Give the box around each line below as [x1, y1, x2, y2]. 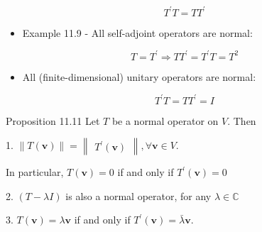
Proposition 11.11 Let [6, 113, 100, 128]
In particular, [6, 165, 64, 179]
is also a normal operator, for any [65, 188, 212, 203]
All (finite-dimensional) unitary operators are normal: [22, 69, 256, 84]
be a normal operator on [111, 113, 219, 128]
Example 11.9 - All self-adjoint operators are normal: [22, 25, 253, 40]
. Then [227, 113, 256, 128]
